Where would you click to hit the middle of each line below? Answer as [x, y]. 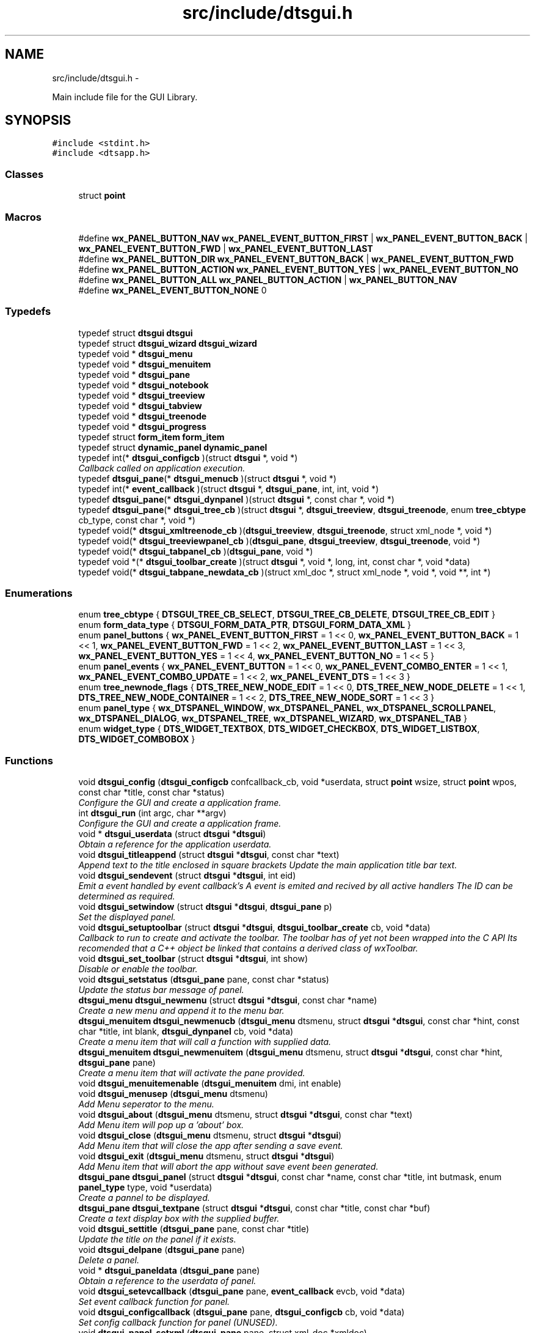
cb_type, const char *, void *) [137, 520]
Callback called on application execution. [162, 468]
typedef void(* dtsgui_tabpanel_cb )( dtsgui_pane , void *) [196, 551]
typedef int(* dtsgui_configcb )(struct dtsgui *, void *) [188, 457]
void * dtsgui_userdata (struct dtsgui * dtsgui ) [172, 834]
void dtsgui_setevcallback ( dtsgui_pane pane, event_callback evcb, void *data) [242, 1291]
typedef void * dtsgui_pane [134, 374]
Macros [23, 217]
